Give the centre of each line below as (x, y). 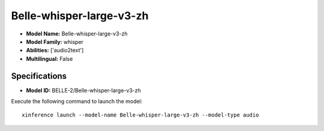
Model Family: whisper (55, 41)
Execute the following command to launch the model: (77, 102)
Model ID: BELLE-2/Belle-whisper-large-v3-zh (83, 90)
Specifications (39, 76)
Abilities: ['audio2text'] (55, 50)
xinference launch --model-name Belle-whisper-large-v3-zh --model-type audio (140, 115)
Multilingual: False (49, 59)
